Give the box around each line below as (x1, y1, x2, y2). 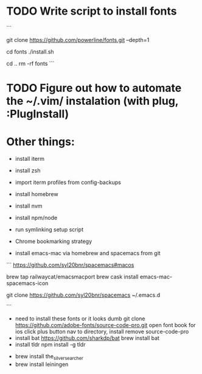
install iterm (15, 155, 44, 163)
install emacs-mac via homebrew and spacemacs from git (15, 250, 161, 257)
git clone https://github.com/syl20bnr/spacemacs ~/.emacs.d (6, 291, 161, 299)
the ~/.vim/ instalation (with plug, (6, 94, 179, 108)
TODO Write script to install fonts (6, 4, 177, 18)
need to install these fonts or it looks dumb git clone (15, 315, 145, 322)
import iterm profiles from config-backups (15, 178, 122, 186)
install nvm (15, 202, 43, 210)
